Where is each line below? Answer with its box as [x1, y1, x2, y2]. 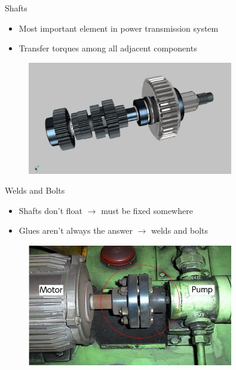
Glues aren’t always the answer [19, 224, 133, 237]
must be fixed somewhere [101, 204, 193, 216]
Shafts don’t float [19, 204, 83, 216]
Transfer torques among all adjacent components [19, 42, 197, 54]
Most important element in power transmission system [19, 22, 219, 34]
